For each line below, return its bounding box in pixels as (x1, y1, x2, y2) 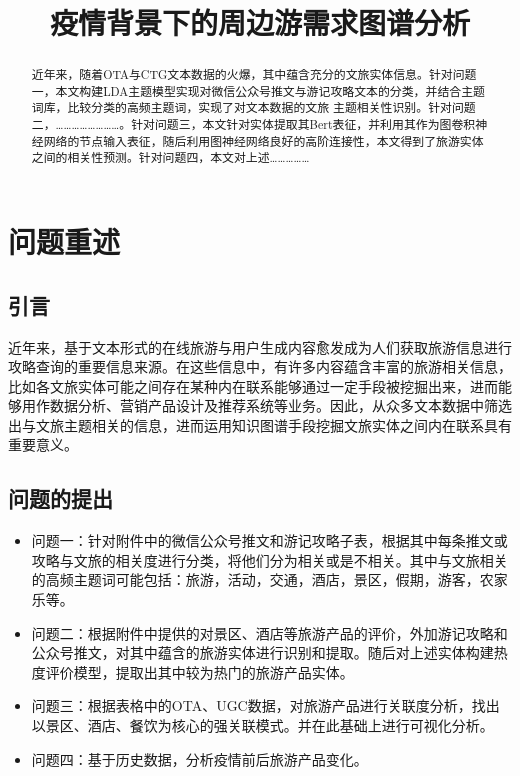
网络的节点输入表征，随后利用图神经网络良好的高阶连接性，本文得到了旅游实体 (43, 132, 484, 149)
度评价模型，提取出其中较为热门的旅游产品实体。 (31, 661, 354, 682)
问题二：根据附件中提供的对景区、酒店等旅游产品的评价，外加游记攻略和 (31, 622, 508, 643)
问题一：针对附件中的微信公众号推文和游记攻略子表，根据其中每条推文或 (31, 530, 508, 551)
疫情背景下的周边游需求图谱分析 (49, 2, 470, 43)
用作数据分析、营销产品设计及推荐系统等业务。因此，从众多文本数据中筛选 (21, 395, 512, 416)
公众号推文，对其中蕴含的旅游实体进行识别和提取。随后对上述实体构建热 (31, 642, 508, 663)
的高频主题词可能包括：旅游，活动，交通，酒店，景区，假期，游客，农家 (31, 569, 508, 590)
